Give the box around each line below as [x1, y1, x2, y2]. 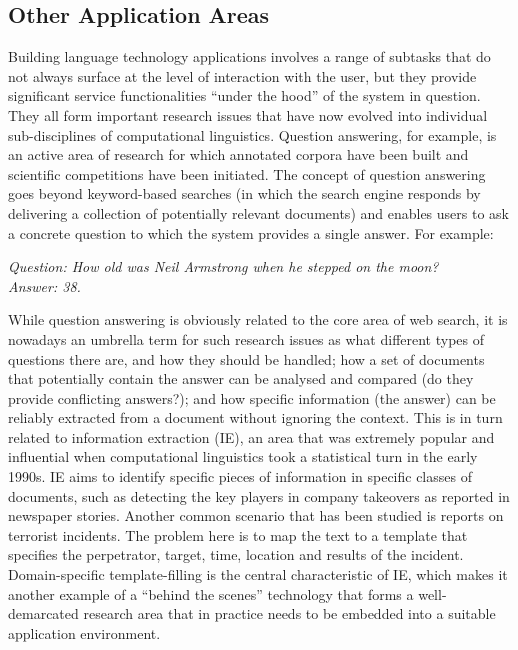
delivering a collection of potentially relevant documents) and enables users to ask [8, 202, 509, 223]
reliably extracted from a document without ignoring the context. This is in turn [8, 407, 503, 428]
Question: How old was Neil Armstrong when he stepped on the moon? [8, 256, 439, 277]
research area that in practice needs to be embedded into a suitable [83, 603, 496, 624]
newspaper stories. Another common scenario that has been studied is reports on [8, 505, 504, 526]
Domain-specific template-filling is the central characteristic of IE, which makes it [8, 564, 508, 585]
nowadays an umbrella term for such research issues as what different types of [8, 328, 485, 349]
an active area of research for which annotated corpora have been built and [8, 144, 469, 165]
